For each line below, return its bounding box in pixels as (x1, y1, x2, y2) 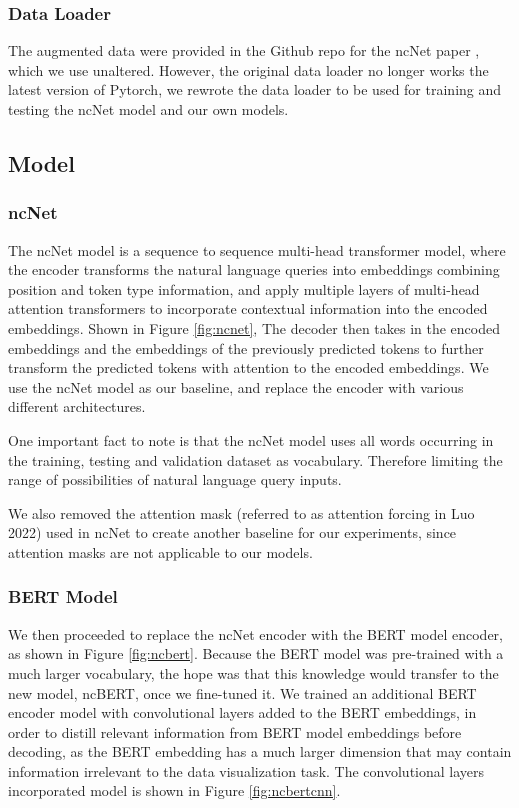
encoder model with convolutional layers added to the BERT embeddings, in (8, 702, 477, 723)
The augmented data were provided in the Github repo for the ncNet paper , (8, 40, 480, 61)
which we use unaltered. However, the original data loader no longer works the (8, 59, 489, 80)
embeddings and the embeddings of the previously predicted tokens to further (8, 337, 484, 358)
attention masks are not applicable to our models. (8, 541, 313, 562)
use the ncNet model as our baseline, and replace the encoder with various (8, 376, 464, 397)
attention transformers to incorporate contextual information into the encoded (8, 298, 488, 319)
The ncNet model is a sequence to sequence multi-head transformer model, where (8, 239, 506, 260)
